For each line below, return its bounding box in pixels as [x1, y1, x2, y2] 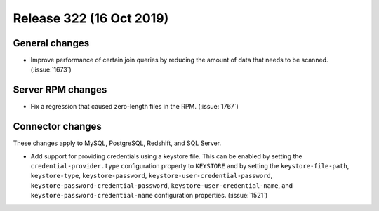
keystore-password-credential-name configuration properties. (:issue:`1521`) [30, 191, 268, 200]
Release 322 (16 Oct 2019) [13, 11, 169, 26]
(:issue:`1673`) [30, 65, 72, 74]
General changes [13, 37, 90, 49]
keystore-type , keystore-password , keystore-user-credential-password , [30, 172, 273, 180]
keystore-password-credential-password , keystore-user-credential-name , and [30, 181, 293, 189]
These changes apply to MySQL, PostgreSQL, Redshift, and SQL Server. [13, 139, 221, 147]
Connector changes [13, 121, 102, 132]
